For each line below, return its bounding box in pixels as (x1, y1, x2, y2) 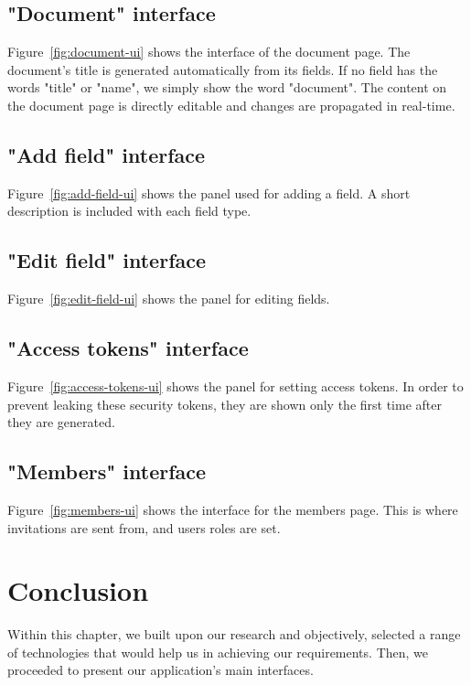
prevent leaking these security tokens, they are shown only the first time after (7, 394, 442, 413)
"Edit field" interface (7, 246, 207, 274)
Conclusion (7, 572, 149, 609)
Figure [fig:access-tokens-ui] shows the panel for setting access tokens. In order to (7, 376, 464, 395)
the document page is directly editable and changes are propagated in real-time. (7, 95, 455, 114)
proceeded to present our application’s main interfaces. (7, 660, 314, 680)
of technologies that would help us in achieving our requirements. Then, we (7, 642, 429, 661)
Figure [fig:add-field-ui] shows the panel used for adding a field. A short (7, 183, 411, 202)
